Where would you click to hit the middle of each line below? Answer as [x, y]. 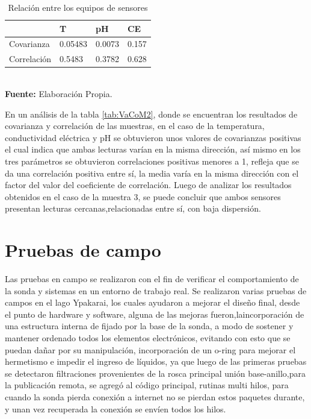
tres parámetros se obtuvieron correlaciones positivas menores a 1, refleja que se [152, 161]
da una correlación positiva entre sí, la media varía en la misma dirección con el [152, 173]
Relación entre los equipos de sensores [78, 7]
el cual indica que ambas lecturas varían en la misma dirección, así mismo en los [153, 149]
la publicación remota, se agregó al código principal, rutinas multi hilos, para [147, 385]
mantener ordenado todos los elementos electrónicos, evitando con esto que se [148, 338]
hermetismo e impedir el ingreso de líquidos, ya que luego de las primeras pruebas [156, 361]
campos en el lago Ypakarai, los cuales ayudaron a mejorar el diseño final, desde [152, 302]
